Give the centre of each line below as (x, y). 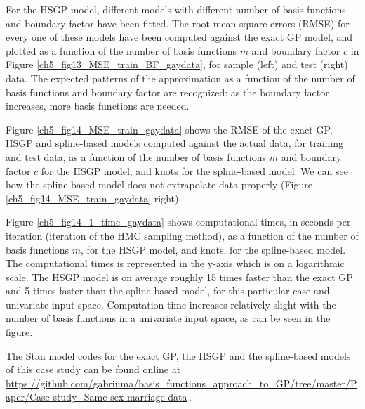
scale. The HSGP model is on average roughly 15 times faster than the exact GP (179, 277)
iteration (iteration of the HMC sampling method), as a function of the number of (182, 235)
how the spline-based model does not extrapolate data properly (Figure (159, 184)
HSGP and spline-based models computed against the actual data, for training (174, 143)
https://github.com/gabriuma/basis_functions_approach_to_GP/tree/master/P (181, 383)
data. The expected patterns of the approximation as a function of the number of (180, 78)
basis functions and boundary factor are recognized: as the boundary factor (167, 92)
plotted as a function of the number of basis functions (121, 50)
